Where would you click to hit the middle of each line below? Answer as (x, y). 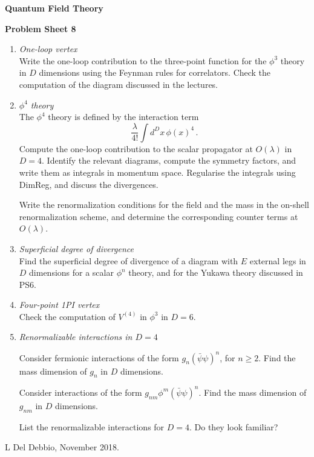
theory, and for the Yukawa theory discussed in (216, 272)
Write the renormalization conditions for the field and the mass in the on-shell (164, 205)
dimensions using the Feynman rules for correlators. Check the (155, 72)
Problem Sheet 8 (41, 28)
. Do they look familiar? (234, 426)
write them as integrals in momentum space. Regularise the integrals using (157, 172)
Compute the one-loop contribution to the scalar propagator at (136, 148)
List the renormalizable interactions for (92, 426)
